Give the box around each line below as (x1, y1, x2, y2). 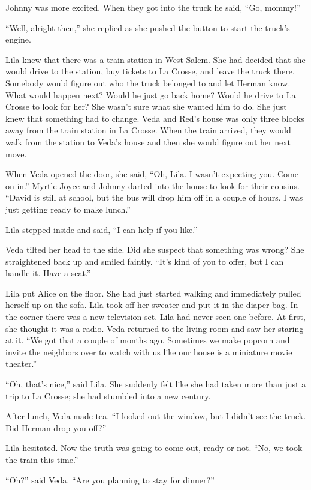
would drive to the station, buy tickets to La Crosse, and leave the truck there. (5, 65, 295, 77)
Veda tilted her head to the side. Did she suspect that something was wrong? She (5, 243, 304, 256)
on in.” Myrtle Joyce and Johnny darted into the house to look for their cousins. (5, 179, 300, 192)
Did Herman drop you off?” (5, 421, 107, 434)
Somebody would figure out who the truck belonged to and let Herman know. (5, 76, 291, 89)
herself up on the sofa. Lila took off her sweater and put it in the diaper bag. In (5, 298, 298, 311)
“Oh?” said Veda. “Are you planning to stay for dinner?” (5, 473, 215, 486)
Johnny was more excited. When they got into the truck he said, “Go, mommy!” (5, 1, 301, 13)
